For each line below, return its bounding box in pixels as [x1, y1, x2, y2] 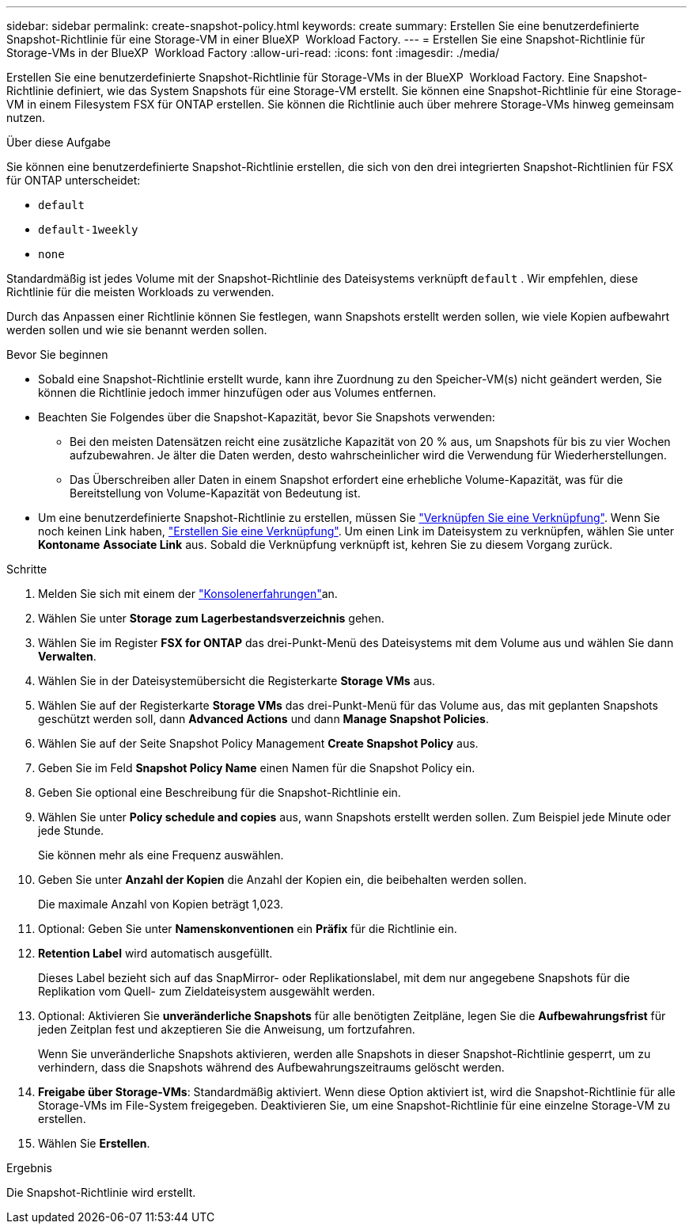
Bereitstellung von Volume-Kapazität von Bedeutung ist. [70, 486, 361, 500]
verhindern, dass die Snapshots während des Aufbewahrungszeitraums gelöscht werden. [38, 1061, 505, 1074]
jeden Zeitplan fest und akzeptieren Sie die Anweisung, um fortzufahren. [38, 1022, 415, 1036]
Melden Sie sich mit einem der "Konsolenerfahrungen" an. [38, 587, 338, 600]
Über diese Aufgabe [6, 135, 111, 149]
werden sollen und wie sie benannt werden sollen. [6, 323, 267, 337]
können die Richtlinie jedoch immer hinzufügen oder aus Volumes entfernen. [38, 386, 437, 399]
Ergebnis [6, 1161, 52, 1175]
